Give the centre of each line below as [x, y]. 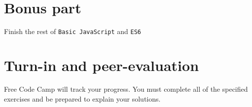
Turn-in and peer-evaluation [102, 65]
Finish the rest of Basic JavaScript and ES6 [72, 31]
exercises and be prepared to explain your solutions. [82, 98]
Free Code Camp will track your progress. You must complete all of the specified [126, 89]
